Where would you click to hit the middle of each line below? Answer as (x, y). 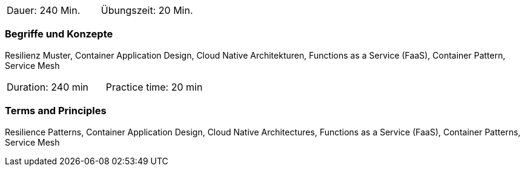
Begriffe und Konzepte (59, 34)
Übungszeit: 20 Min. (147, 10)
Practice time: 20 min (154, 87)
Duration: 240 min (48, 87)
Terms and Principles (56, 111)
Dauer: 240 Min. (44, 10)
